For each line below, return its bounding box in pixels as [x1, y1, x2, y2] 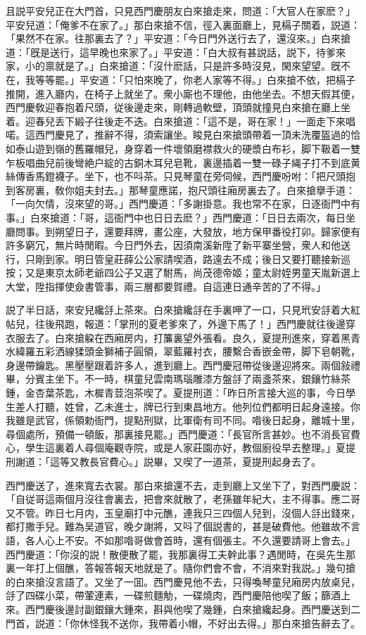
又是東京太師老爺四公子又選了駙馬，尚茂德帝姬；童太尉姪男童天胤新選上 [25, 265, 360, 280]
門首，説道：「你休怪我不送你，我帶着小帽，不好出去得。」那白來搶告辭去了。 [6, 615, 360, 630]
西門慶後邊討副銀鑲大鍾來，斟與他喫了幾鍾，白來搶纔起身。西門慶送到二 [25, 601, 360, 616]
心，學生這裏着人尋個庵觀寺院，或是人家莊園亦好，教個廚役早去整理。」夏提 [6, 440, 355, 455]
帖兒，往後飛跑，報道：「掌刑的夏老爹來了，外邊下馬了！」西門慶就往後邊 [6, 316, 346, 331]
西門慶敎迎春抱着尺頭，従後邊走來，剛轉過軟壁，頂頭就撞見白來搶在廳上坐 [6, 100, 351, 115]
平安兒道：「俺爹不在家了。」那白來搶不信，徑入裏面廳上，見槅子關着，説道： [6, 17, 360, 32]
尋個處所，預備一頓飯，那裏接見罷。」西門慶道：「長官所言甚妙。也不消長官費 [6, 426, 360, 441]
